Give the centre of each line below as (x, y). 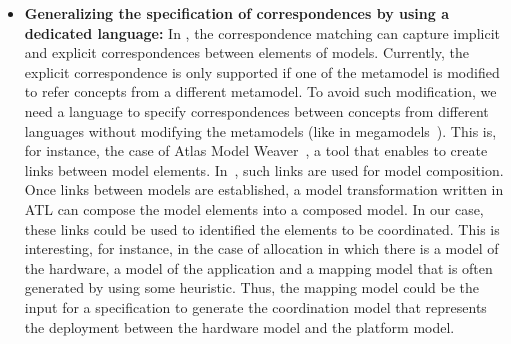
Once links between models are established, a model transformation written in (264, 189)
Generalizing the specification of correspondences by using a (236, 13)
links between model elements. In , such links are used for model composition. (264, 169)
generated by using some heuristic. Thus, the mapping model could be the (252, 287)
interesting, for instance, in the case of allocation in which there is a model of (261, 248)
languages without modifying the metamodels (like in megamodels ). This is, (260, 130)
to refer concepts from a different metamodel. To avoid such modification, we (260, 91)
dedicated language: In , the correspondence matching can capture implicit (262, 32)
